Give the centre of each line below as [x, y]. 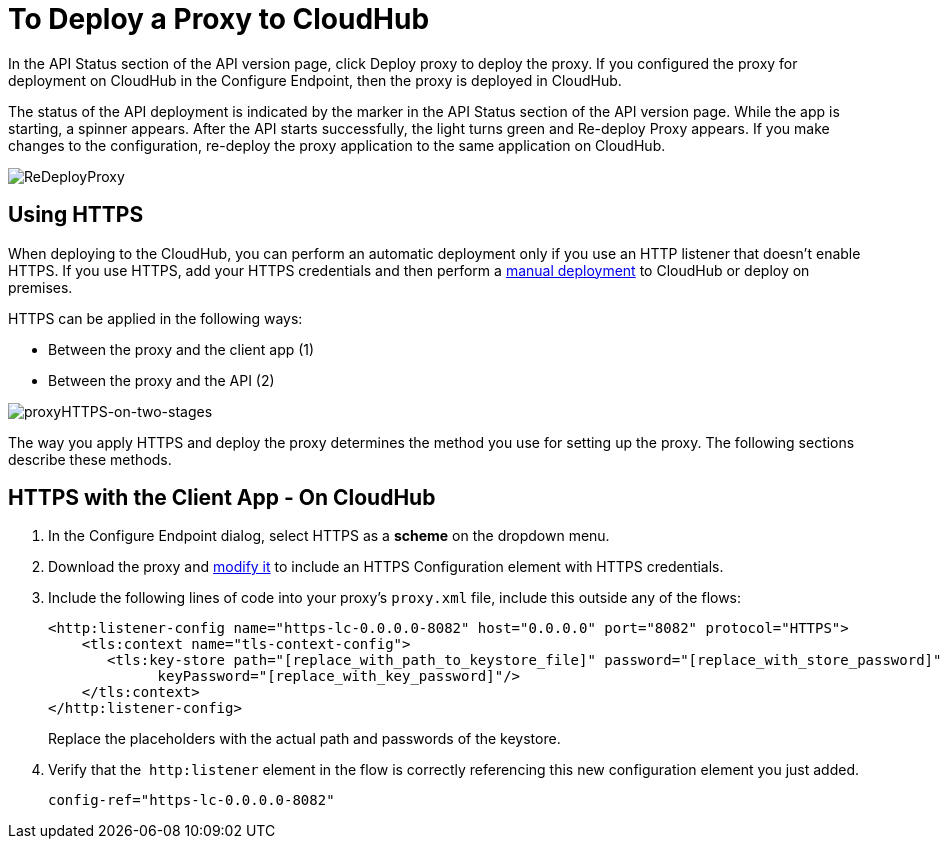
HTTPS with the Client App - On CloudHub [222, 498]
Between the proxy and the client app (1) [181, 349]
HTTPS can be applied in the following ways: [155, 318]
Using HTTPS [76, 215]
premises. [40, 287]
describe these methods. [90, 459]
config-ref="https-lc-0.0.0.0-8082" [191, 800]
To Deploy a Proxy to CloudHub [219, 19]
